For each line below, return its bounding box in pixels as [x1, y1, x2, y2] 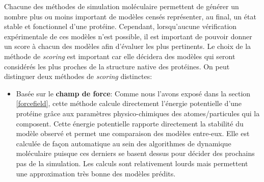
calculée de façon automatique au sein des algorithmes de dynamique [16, 138, 231, 148]
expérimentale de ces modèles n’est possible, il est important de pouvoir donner [4, 31, 252, 41]
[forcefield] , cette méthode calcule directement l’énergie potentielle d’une [16, 98, 242, 109]
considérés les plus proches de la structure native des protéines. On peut [4, 61, 230, 71]
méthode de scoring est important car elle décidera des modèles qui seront [4, 50, 235, 61]
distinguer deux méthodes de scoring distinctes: [4, 71, 152, 82]
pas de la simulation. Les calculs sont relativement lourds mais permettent [16, 158, 248, 168]
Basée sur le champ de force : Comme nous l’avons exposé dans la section [16, 88, 251, 98]
